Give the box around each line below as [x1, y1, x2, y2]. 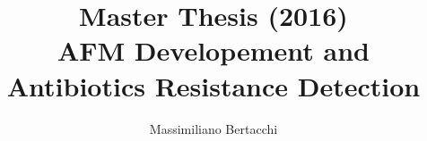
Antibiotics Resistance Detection [6, 67, 421, 104]
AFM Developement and [57, 32, 370, 69]
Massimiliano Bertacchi [149, 119, 278, 137]
